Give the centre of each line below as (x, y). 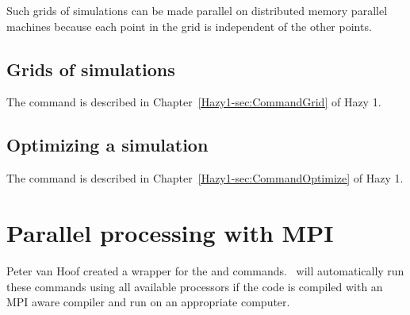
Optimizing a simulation (107, 145)
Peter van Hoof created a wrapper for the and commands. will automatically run (205, 270)
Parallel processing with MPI (170, 232)
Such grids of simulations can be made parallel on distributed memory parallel (197, 10)
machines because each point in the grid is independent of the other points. (189, 26)
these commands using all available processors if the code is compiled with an (195, 286)
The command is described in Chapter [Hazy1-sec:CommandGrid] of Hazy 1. (194, 102)
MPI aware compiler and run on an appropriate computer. (148, 302)
